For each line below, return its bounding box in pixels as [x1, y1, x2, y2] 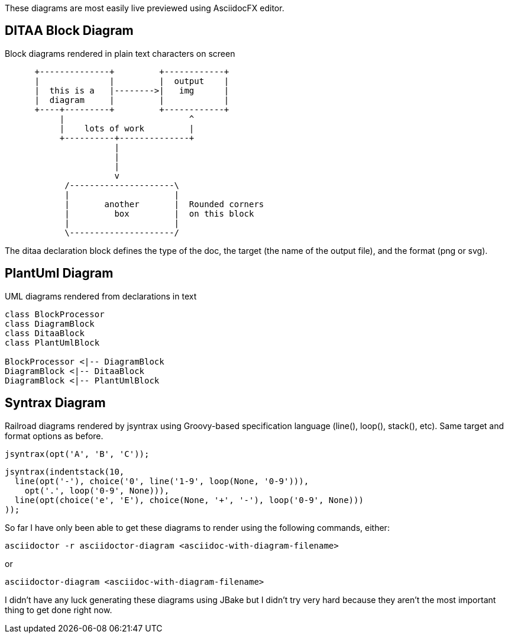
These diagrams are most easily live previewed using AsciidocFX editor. [5, 3, 284, 13]
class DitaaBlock [5, 328, 85, 338]
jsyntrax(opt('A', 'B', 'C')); [5, 449, 150, 459]
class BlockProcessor [5, 309, 105, 319]
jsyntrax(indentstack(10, [5, 466, 125, 476]
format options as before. [5, 430, 103, 441]
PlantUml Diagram [5, 266, 114, 281]
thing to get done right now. [5, 604, 112, 615]
